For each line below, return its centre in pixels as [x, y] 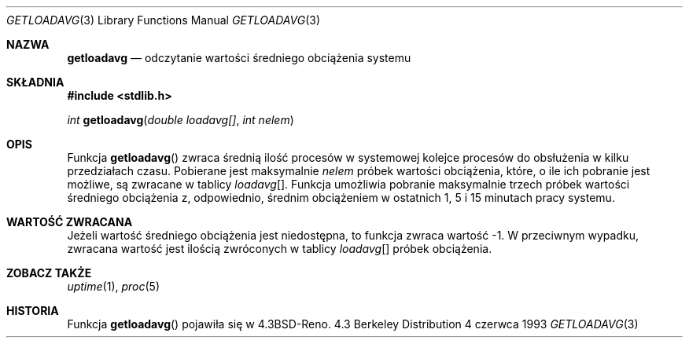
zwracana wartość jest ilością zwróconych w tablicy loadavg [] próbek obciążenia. [280, 249]
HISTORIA [33, 311]
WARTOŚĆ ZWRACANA [70, 222]
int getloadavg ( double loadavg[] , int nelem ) [181, 120]
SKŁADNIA [35, 82]
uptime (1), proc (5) [114, 286]
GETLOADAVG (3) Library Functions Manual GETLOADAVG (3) [164, 20]
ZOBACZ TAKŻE [49, 273]
